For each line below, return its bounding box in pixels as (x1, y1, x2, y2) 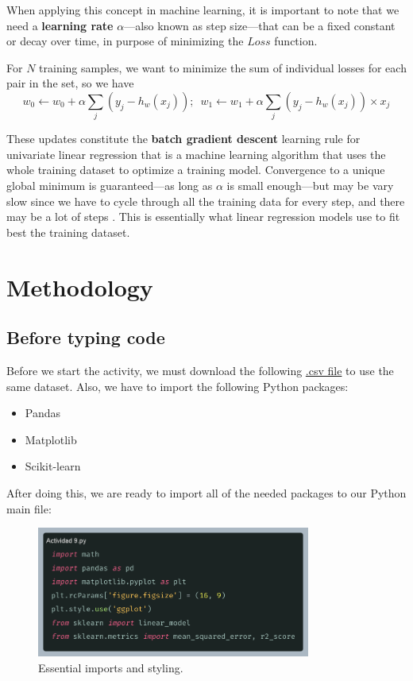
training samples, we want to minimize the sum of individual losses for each (39, 59, 407, 75)
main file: (6, 500, 52, 517)
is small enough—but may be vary (226, 177, 394, 194)
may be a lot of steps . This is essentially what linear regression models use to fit (6, 208, 400, 225)
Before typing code (6, 325, 165, 350)
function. (274, 33, 318, 49)
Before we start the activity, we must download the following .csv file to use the (6, 362, 394, 379)
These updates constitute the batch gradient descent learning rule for (6, 130, 361, 147)
